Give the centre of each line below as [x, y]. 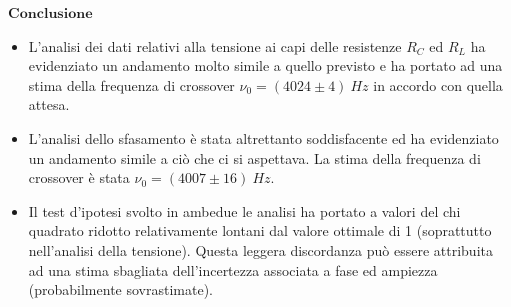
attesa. [49, 104]
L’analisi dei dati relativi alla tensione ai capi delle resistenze [215, 45]
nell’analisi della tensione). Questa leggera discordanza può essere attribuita [260, 249]
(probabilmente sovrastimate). [120, 289]
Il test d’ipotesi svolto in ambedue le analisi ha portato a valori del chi [244, 210]
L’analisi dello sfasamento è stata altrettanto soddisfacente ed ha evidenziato [263, 137]
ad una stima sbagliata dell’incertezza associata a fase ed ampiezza [233, 269]
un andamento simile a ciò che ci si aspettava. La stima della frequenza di [254, 157]
